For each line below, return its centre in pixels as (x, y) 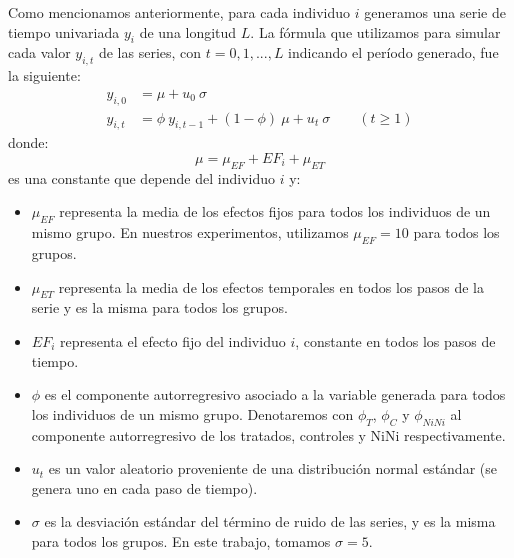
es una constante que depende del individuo (141, 177)
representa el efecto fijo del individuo (172, 341)
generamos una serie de (435, 12)
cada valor (39, 52)
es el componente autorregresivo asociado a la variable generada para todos (275, 394)
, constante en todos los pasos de (395, 341)
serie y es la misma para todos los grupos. (159, 307)
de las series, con (150, 52)
